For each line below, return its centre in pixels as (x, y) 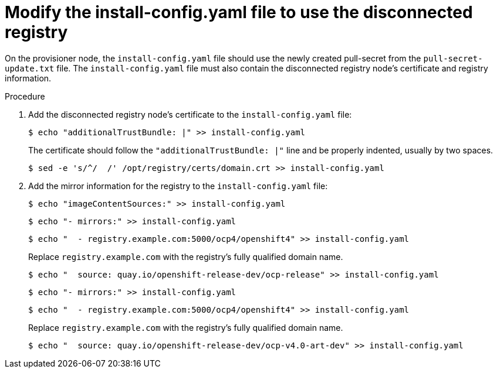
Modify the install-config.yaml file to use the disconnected (239, 12)
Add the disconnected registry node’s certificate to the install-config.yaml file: (190, 114)
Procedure (25, 96)
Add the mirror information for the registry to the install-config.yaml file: (178, 186)
